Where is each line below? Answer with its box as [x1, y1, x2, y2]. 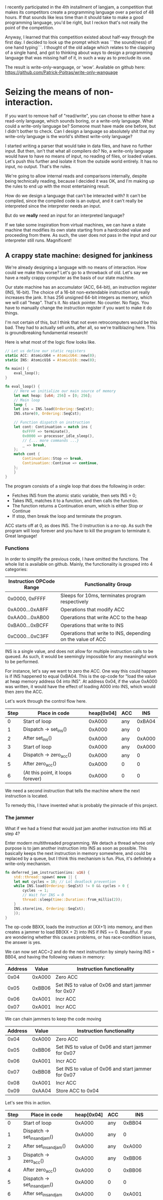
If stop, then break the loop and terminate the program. [12, 513, 122, 519]
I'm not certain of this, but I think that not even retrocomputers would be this [5, 319, 158, 325]
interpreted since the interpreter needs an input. [5, 203, 101, 209]
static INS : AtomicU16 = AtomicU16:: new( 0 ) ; [5, 357, 97, 363]
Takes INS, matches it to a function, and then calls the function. [12, 498, 139, 504]
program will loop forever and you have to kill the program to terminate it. [5, 527, 151, 534]
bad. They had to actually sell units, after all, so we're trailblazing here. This [5, 324, 156, 330]
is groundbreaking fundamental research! [5, 330, 88, 335]
